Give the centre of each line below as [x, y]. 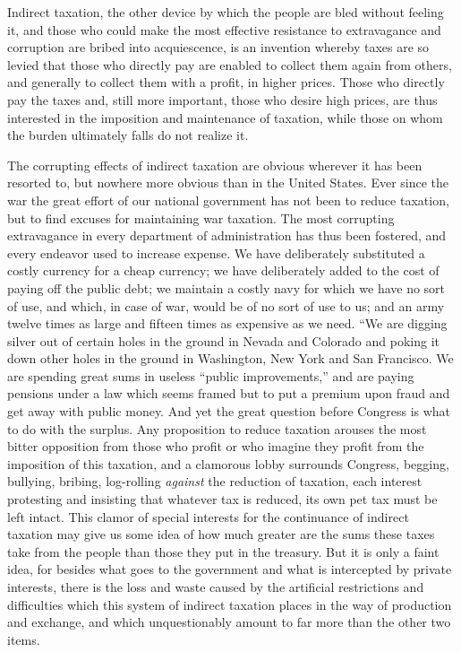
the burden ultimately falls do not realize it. [128, 135]
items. [24, 639]
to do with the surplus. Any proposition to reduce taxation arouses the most [217, 428]
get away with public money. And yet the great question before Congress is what [229, 411]
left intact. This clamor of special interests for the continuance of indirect [208, 516]
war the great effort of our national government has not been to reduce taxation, [228, 200]
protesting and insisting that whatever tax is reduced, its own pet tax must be [222, 499]
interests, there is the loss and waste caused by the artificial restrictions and [216, 587]
